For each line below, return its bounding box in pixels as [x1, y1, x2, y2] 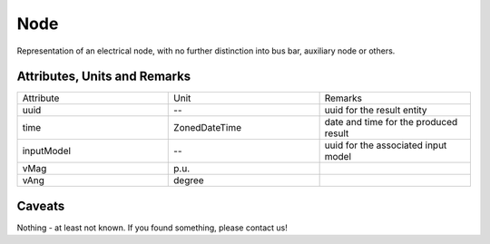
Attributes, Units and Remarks [16, 69, 191, 84]
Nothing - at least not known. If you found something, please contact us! [16, 222, 288, 233]
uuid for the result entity [324, 104, 427, 117]
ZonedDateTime [173, 122, 242, 134]
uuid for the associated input [324, 139, 447, 151]
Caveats [16, 198, 65, 213]
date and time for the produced [324, 116, 458, 129]
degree [173, 174, 204, 187]
